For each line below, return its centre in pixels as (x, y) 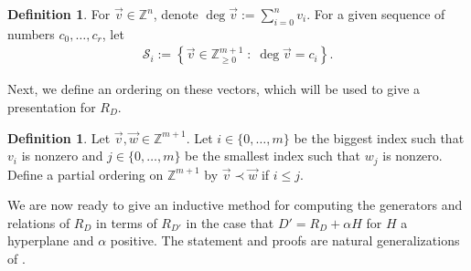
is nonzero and (62, 156)
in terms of (127, 222)
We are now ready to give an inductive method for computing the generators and (235, 205)
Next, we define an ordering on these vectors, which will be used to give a (214, 89)
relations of (39, 222)
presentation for (52, 107)
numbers (31, 33)
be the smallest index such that (273, 156)
